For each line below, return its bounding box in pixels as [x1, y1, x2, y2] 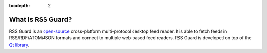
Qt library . [9, 42, 30, 48]
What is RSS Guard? [9, 15, 72, 24]
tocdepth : [9, 3, 30, 8]
